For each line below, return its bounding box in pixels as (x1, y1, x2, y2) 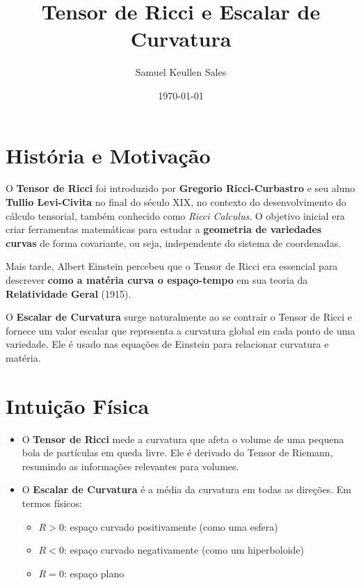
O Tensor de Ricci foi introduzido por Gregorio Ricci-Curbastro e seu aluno (6, 181, 355, 195)
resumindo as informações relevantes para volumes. (22, 458, 239, 473)
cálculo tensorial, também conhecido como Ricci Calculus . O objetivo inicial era (6, 208, 345, 223)
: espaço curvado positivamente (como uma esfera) (63, 519, 278, 534)
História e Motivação (6, 141, 211, 169)
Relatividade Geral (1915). (6, 286, 131, 300)
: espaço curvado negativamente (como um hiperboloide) (63, 543, 304, 557)
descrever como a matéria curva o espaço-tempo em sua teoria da (6, 273, 308, 287)
